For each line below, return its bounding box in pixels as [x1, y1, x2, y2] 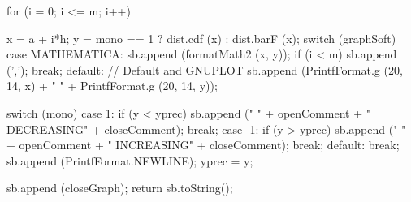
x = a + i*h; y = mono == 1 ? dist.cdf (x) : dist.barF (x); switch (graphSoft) [6, 29, 396, 46]
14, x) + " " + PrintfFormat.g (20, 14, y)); [6, 77, 218, 94]
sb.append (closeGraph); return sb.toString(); [6, 179, 233, 196]
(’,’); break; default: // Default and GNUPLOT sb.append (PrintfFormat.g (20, [6, 61, 403, 78]
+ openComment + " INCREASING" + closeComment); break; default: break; [6, 136, 400, 153]
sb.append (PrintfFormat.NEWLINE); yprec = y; [6, 152, 253, 169]
